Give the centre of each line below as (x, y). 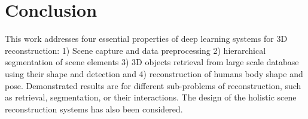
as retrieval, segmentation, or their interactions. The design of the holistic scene (151, 97)
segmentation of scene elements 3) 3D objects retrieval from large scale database (152, 62)
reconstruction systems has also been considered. (94, 109)
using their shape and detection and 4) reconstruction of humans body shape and (154, 73)
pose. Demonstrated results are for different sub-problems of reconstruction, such (153, 85)
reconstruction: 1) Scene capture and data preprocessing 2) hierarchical (135, 50)
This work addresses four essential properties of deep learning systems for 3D (146, 39)
